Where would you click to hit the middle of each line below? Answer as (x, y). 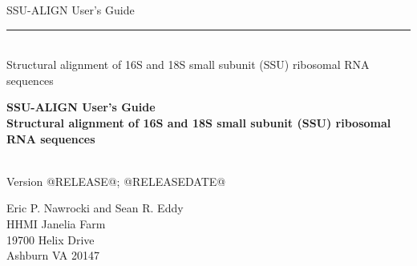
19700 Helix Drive (51, 239)
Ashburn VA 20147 (53, 255)
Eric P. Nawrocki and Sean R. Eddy (95, 208)
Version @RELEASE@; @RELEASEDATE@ (116, 181)
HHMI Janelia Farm (56, 223)
